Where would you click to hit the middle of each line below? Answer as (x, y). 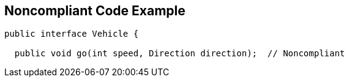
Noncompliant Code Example (95, 11)
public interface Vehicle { (72, 34)
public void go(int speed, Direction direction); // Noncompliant (180, 54)
